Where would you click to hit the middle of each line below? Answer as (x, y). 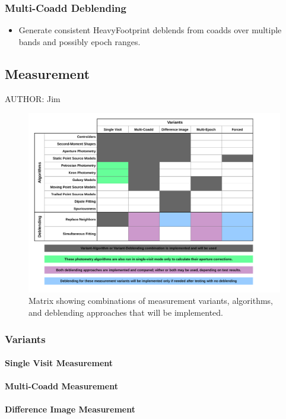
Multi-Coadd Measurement (61, 386)
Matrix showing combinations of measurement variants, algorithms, (151, 301)
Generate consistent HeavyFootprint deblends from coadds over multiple (150, 30)
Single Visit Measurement (59, 363)
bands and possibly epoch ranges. (80, 41)
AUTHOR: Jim (33, 98)
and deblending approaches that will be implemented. (126, 312)
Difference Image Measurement (70, 409)
